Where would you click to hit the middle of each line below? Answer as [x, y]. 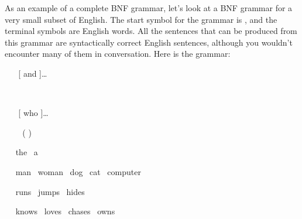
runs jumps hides [50, 191]
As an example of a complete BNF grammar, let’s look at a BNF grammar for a [149, 8]
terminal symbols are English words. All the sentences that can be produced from [151, 31]
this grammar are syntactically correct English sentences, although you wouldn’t [149, 42]
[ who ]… [33, 113]
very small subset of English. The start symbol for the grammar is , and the [141, 19]
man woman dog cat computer [78, 171]
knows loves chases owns [65, 211]
